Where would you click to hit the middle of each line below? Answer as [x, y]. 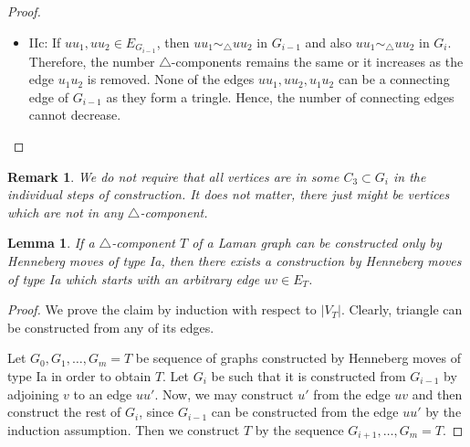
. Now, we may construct [224, 394]
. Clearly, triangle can [402, 309]
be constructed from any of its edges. [111, 327]
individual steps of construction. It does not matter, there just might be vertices [229, 194]
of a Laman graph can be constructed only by [317, 243]
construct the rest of [64, 412]
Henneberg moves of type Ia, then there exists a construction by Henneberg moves [235, 261]
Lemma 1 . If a [51, 243]
